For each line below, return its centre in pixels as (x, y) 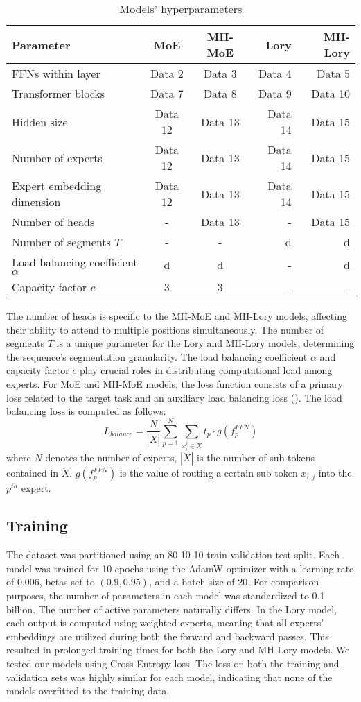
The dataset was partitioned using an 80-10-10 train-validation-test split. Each (173, 555)
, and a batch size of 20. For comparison (234, 582)
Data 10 (331, 93)
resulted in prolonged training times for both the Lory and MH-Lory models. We (178, 650)
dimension (36, 202)
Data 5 (333, 73)
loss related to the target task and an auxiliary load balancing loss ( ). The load (174, 397)
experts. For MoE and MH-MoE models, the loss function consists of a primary (175, 383)
